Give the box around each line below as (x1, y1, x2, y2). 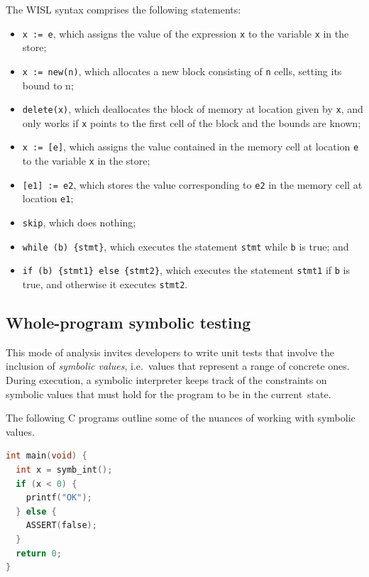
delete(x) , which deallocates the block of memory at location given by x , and (22, 101, 363, 116)
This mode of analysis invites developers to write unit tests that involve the (6, 344, 334, 359)
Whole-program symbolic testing (6, 312, 251, 334)
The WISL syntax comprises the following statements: (6, 2, 241, 16)
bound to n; (22, 77, 74, 92)
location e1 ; (22, 191, 74, 206)
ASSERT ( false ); (26, 520, 97, 531)
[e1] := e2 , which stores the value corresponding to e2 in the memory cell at (22, 177, 363, 192)
